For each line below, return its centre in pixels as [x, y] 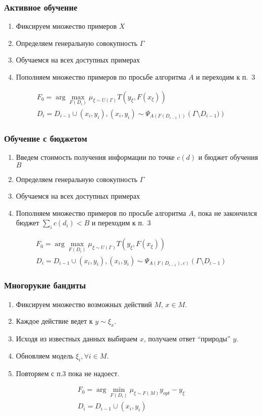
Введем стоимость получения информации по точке [95, 157]
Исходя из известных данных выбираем [77, 339]
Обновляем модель [45, 355]
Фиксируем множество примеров [66, 26]
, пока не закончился [225, 213]
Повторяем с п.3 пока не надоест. [68, 373]
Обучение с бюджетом [46, 138]
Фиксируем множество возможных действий [84, 304]
